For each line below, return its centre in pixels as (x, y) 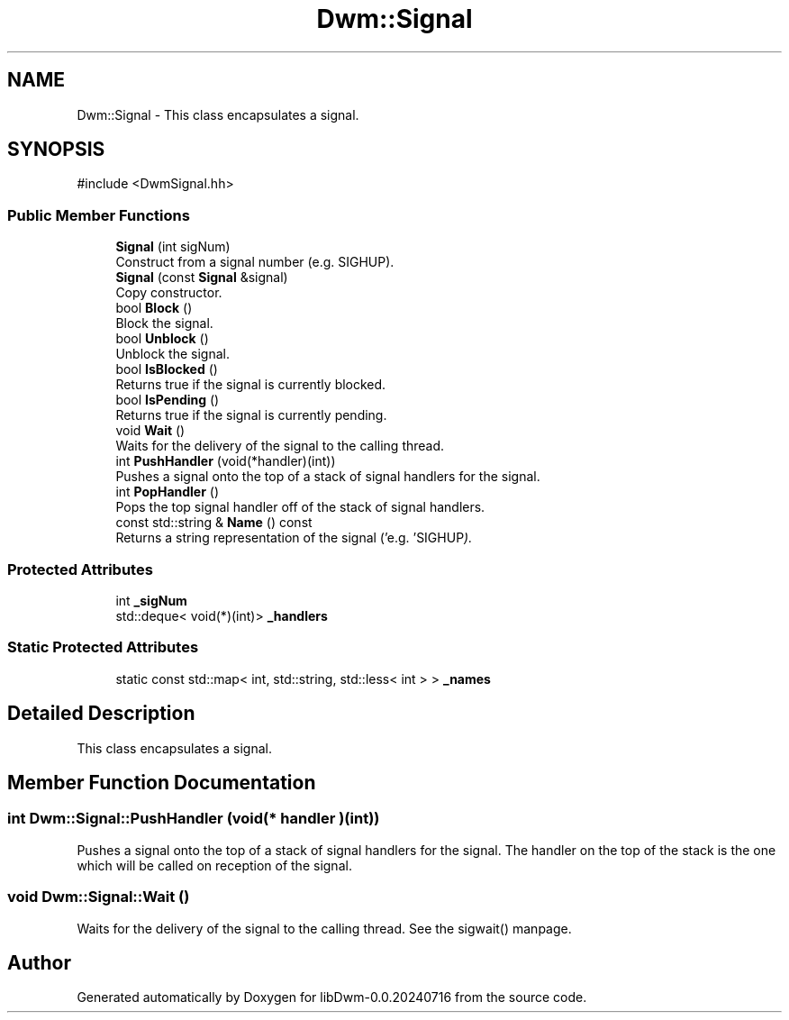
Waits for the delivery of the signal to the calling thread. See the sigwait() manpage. (324, 928)
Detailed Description (101, 714)
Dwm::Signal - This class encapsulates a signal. (218, 114)
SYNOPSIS (56, 150)
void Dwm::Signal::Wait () (99, 897)
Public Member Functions (99, 215)
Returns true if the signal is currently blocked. (251, 385)
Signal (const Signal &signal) (202, 278)
